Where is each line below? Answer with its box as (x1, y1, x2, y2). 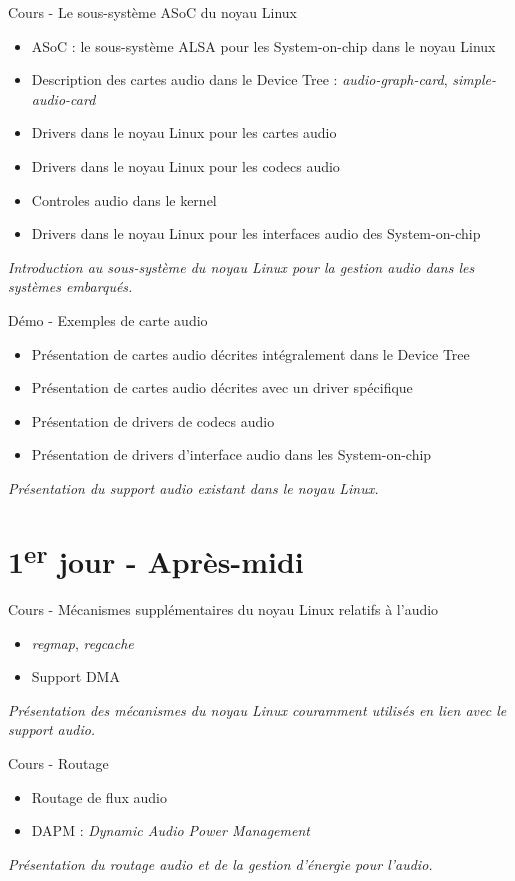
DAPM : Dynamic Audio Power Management (31, 820, 310, 841)
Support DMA (31, 666, 120, 687)
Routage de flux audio (31, 786, 167, 807)
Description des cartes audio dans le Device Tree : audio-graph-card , (31, 69, 448, 90)
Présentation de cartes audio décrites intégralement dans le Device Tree (31, 343, 470, 364)
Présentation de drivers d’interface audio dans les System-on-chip (31, 444, 432, 465)
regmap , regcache (31, 632, 134, 653)
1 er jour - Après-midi (8, 536, 304, 582)
